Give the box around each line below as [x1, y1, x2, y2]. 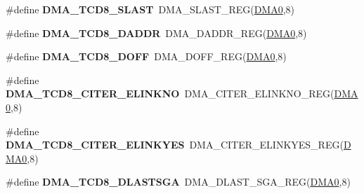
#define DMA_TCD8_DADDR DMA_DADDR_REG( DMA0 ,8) [6, 25, 307, 40]
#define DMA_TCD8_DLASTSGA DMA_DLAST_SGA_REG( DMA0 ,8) [6, 174, 351, 189]
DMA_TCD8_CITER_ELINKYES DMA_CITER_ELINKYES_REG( [6, 137, 344, 152]
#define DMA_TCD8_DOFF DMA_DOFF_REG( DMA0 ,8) [6, 49, 287, 64]
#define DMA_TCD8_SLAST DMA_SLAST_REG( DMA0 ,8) [6, 2, 295, 16]
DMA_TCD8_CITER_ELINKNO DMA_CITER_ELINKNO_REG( [6, 86, 334, 101]
